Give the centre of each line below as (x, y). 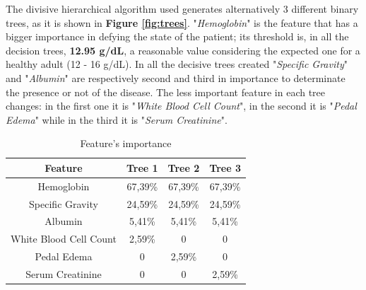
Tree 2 (184, 167)
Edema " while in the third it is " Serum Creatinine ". (117, 119)
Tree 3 (225, 167)
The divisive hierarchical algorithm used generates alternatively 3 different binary (182, 8)
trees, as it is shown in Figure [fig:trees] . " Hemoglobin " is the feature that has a (182, 22)
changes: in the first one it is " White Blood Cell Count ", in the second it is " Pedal (181, 106)
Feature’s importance (126, 143)
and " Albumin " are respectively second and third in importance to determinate (176, 77)
